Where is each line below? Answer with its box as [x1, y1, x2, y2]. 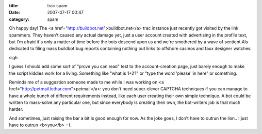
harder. [9, 106, 24, 112]
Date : [9, 10, 20, 16]
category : [9, 16, 30, 22]
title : [9, 3, 19, 8]
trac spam [47, 3, 67, 8]
